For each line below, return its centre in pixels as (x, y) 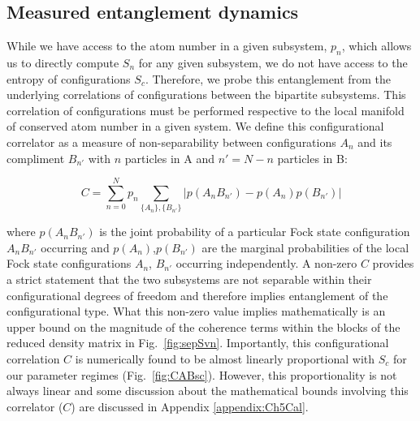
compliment (36, 158)
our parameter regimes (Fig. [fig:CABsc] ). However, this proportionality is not (202, 374)
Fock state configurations (69, 263)
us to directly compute (63, 62)
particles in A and (169, 158)
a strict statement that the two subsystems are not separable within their (189, 279)
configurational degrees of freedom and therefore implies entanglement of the (197, 295)
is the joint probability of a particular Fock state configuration (255, 232)
